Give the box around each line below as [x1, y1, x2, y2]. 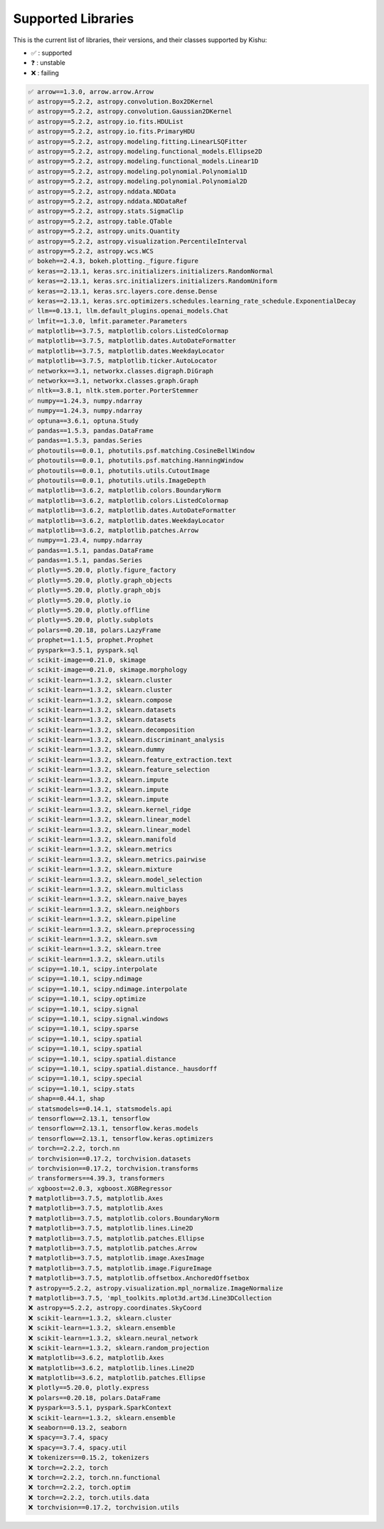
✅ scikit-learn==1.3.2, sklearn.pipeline [28, 916, 176, 923]
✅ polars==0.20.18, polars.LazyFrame [28, 626, 161, 634]
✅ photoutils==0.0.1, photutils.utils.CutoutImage [28, 467, 210, 475]
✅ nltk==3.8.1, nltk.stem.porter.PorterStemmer [28, 387, 199, 395]
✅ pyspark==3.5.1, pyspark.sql [28, 646, 139, 654]
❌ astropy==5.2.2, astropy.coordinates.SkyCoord [28, 1304, 202, 1312]
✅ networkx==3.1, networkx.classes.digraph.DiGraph [28, 367, 214, 375]
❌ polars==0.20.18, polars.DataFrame [28, 1394, 161, 1401]
